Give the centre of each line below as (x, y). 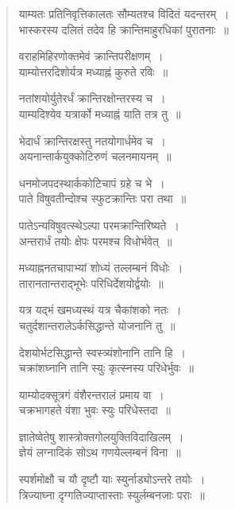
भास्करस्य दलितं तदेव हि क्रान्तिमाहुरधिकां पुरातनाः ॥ (123, 29)
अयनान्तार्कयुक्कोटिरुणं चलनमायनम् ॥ (95, 156)
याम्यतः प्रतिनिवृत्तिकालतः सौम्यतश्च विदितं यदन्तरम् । (124, 14)
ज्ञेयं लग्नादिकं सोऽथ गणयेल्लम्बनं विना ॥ (100, 452)
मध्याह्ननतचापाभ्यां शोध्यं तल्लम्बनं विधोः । (101, 268)
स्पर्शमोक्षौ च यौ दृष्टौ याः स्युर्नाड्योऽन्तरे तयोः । (112, 479)
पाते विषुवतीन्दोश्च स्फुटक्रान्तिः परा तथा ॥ (102, 198)
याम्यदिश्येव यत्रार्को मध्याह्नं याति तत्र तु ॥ (100, 113)
